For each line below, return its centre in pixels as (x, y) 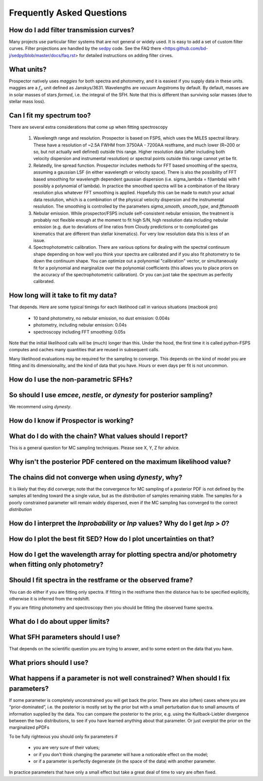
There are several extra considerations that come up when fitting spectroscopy (88, 127)
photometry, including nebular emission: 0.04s (80, 325)
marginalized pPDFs (29, 727)
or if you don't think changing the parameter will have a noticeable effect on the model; (121, 754)
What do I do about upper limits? (59, 622)
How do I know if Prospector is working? (71, 420)
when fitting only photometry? (56, 565)
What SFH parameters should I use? (65, 637)
